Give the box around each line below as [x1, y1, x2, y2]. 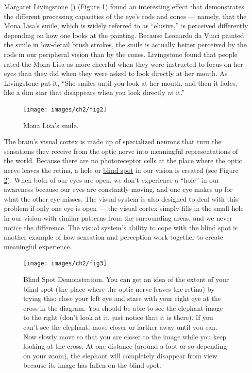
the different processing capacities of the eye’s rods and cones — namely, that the [4, 11, 247, 21]
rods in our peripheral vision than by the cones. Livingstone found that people [4, 49, 237, 59]
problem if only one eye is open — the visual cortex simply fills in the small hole [4, 203, 244, 213]
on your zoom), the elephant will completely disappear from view [23, 350, 218, 360]
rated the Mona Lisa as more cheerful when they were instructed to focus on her [4, 58, 243, 69]
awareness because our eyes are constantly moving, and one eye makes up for [4, 184, 233, 194]
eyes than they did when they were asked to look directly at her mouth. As [4, 68, 228, 78]
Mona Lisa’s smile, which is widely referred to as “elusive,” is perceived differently [4, 20, 248, 31]
